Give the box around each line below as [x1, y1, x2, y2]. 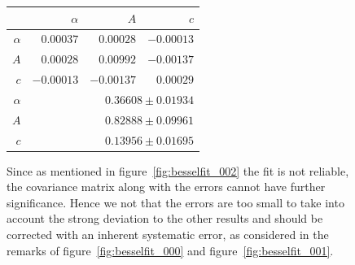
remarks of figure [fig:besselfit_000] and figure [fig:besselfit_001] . [7, 241, 334, 258]
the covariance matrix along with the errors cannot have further [7, 178, 326, 195]
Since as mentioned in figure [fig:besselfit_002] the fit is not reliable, [7, 162, 349, 179]
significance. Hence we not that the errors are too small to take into [7, 193, 344, 211]
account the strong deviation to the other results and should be [7, 210, 323, 227]
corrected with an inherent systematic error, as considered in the [7, 226, 329, 243]
